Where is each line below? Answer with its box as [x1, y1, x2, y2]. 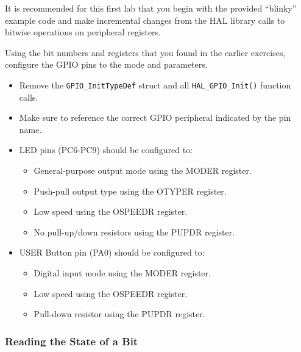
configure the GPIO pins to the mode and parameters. [5, 58, 208, 71]
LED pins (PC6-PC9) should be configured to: [19, 143, 193, 156]
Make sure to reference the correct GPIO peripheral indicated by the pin [19, 111, 291, 124]
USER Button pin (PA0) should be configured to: [19, 246, 205, 259]
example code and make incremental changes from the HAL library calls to [5, 13, 285, 26]
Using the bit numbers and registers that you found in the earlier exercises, [5, 46, 286, 59]
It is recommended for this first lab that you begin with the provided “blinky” [5, 2, 297, 14]
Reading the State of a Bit [5, 333, 138, 348]
